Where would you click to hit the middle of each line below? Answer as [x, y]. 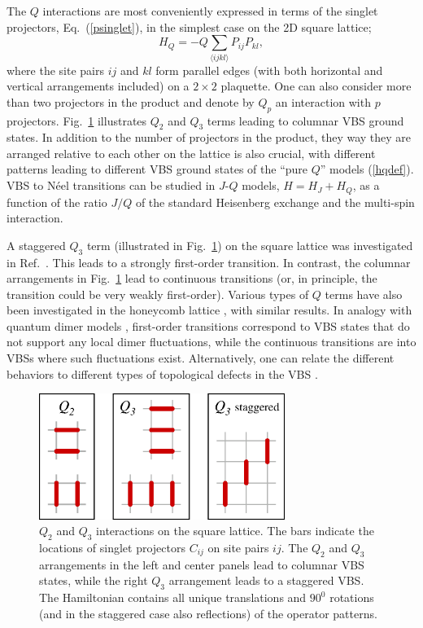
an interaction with [323, 101]
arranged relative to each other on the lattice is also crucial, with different [191, 153]
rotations [352, 597]
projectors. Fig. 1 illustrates [77, 120]
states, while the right [94, 580]
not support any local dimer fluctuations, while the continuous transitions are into [211, 342]
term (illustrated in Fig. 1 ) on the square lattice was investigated [250, 245]
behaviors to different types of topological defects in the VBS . [162, 373]
